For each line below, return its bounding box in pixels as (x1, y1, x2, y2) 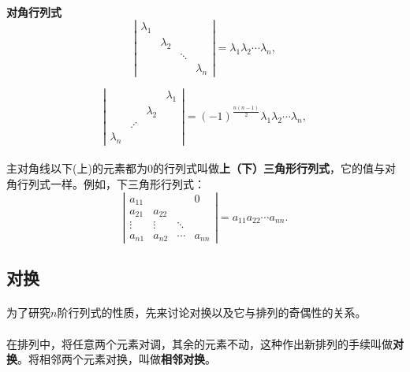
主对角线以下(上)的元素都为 (6, 160, 147, 177)
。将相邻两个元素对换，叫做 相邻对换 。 (17, 351, 216, 367)
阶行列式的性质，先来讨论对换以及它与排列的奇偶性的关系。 (57, 304, 367, 321)
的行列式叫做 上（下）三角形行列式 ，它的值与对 (152, 160, 396, 177)
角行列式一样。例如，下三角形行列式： (6, 175, 205, 192)
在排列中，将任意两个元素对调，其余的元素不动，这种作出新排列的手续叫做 (6, 335, 393, 352)
